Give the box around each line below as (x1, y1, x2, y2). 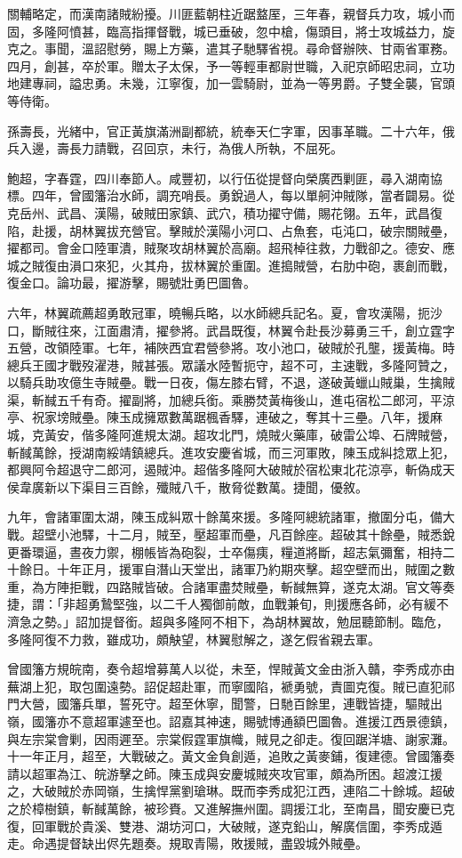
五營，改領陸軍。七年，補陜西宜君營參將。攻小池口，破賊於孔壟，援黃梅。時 (7, 338, 455, 357)
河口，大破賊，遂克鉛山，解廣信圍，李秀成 (180, 816, 430, 835)
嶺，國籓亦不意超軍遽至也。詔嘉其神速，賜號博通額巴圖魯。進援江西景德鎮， (7, 711, 455, 730)
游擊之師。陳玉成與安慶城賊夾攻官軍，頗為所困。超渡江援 (106, 764, 442, 782)
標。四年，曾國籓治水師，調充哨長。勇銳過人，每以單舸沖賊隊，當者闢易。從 (7, 186, 455, 205)
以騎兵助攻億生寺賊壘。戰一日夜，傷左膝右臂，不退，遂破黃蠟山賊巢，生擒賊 (7, 373, 455, 392)
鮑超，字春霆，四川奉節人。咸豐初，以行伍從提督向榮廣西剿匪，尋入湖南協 (7, 168, 442, 187)
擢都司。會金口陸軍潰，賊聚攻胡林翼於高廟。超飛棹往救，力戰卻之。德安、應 (7, 239, 455, 257)
